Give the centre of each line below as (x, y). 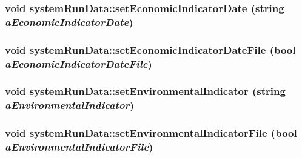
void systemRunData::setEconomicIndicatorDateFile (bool (150, 49)
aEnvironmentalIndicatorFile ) (79, 147)
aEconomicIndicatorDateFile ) (79, 63)
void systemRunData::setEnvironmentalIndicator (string (145, 91)
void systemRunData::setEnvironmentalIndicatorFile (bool (151, 133)
